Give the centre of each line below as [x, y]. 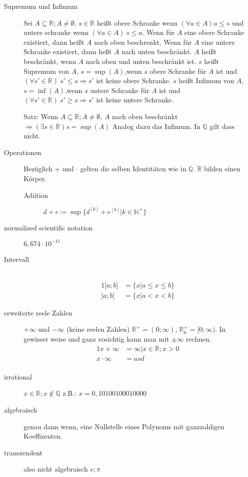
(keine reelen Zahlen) [98, 329]
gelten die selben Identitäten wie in [133, 169]
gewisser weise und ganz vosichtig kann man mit [96, 339]
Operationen [23, 152]
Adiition [36, 195]
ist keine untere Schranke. [135, 100]
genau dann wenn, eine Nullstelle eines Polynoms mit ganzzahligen [124, 426]
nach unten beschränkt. [156, 51]
